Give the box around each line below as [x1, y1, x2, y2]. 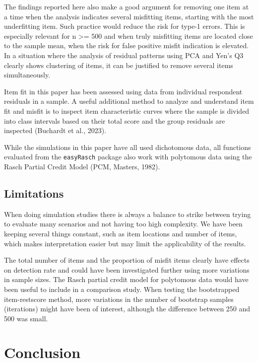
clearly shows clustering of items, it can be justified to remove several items [4, 60, 233, 70]
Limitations [4, 185, 64, 201]
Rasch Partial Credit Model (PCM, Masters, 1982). [4, 161, 160, 171]
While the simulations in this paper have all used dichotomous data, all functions [4, 142, 251, 152]
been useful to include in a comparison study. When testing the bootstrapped [4, 284, 240, 294]
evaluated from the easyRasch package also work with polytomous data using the [4, 151, 252, 162]
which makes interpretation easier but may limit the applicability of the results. [4, 238, 246, 248]
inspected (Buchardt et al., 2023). [4, 125, 107, 136]
